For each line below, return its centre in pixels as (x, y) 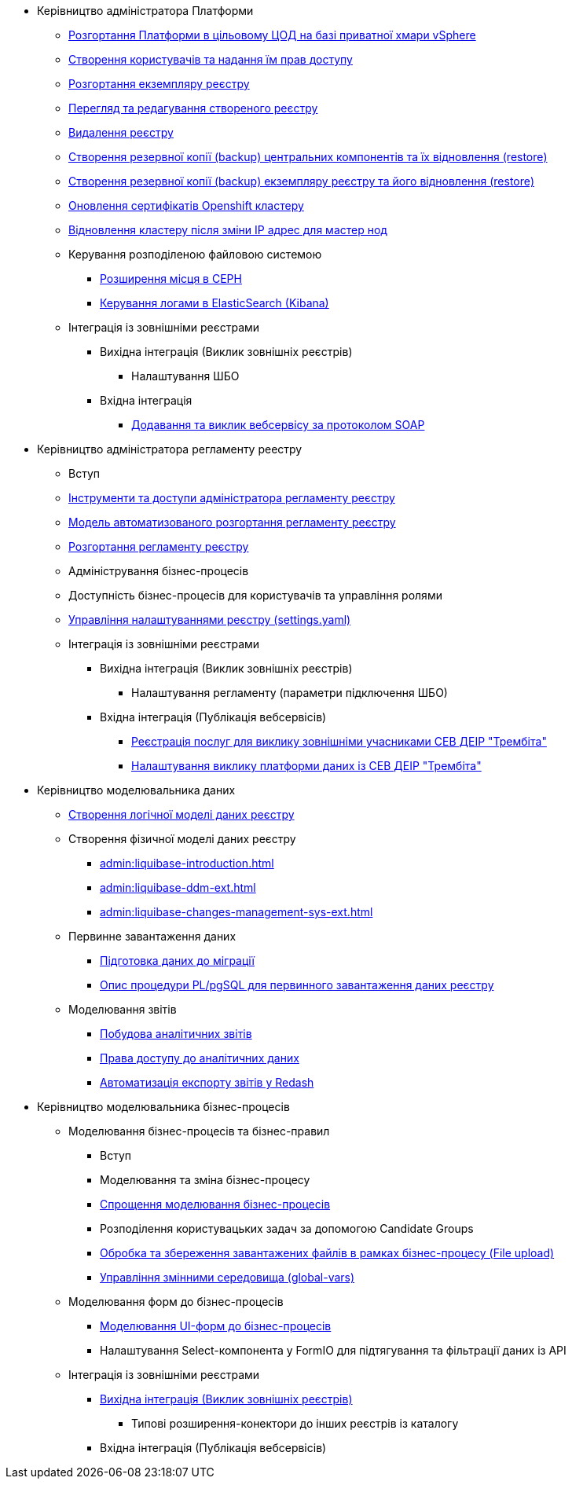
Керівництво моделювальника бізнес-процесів (163, 1107)
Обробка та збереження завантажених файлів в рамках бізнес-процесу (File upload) (327, 1253)
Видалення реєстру (121, 132)
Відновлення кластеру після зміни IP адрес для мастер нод (228, 230)
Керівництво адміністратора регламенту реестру (170, 449)
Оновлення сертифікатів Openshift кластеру (186, 205)
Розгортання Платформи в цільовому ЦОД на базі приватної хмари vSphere (272, 35)
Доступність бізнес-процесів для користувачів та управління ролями (255, 595)
